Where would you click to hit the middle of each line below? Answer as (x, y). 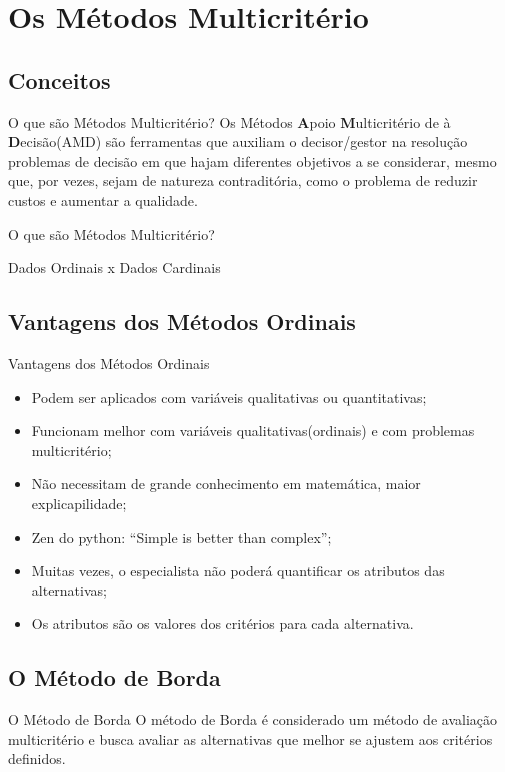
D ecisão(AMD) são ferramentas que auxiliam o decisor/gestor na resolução (238, 141)
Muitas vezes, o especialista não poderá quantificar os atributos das (238, 570)
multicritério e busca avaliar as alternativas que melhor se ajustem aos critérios (250, 738)
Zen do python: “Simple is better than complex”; (181, 536)
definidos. (37, 758)
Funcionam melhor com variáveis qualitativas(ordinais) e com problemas (253, 430)
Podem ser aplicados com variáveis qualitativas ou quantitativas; (229, 396)
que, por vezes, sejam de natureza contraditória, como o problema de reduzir (243, 180)
